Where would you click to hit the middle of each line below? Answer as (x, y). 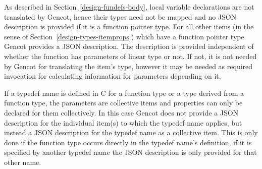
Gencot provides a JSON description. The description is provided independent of (129, 46)
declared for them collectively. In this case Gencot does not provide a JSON (121, 112)
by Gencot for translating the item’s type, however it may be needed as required (128, 66)
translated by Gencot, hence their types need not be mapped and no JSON (120, 16)
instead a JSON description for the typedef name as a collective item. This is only (131, 132)
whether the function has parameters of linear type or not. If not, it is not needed (130, 56)
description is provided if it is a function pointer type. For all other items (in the (129, 26)
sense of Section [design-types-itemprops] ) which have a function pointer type (124, 36)
